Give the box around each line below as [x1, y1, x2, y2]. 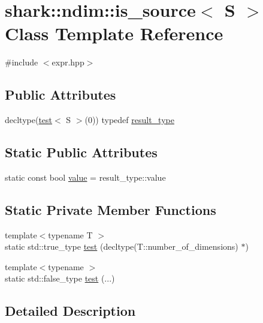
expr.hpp [52, 56, 84, 68]
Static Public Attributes [5, 143, 158, 161]
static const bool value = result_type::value [5, 171, 166, 183]
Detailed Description [5, 301, 136, 320]
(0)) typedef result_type [84, 113, 174, 126]
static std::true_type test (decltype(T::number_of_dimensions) [5, 240, 238, 253]
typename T [48, 228, 93, 241]
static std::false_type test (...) [5, 272, 115, 285]
